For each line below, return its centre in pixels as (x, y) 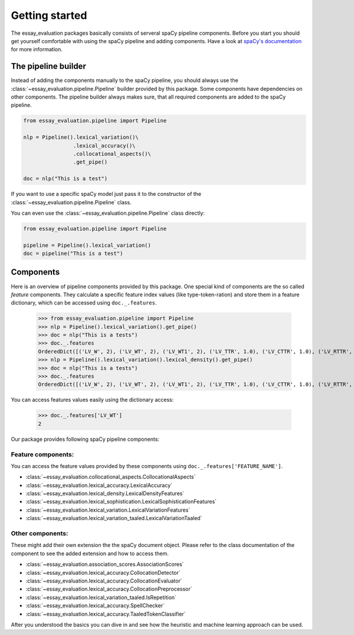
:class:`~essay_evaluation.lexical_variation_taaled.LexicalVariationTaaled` (114, 518)
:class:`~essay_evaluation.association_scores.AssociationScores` (105, 564)
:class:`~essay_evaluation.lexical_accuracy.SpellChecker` (95, 605)
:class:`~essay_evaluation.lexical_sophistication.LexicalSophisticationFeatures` (121, 502)
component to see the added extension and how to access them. (90, 553)
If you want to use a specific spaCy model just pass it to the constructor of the (106, 194)
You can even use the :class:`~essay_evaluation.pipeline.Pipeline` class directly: (108, 213)
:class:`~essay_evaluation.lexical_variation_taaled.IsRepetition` (101, 597)
